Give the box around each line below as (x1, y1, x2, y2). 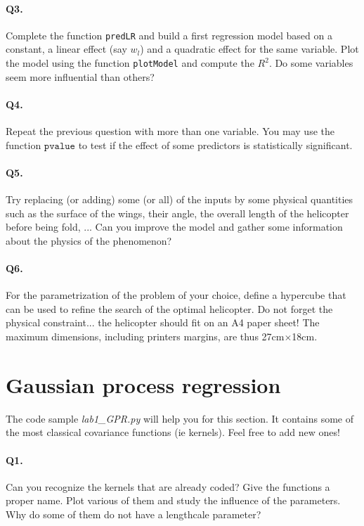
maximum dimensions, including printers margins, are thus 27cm (6, 329, 285, 344)
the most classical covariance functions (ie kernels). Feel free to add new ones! (6, 425, 340, 440)
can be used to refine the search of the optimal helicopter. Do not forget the (6, 301, 333, 316)
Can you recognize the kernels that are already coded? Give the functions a (6, 479, 330, 494)
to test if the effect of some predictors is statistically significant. (78, 137, 353, 152)
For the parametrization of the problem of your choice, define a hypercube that (6, 288, 346, 302)
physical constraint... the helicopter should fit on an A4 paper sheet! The (6, 315, 320, 330)
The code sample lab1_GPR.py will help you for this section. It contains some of (6, 411, 353, 425)
